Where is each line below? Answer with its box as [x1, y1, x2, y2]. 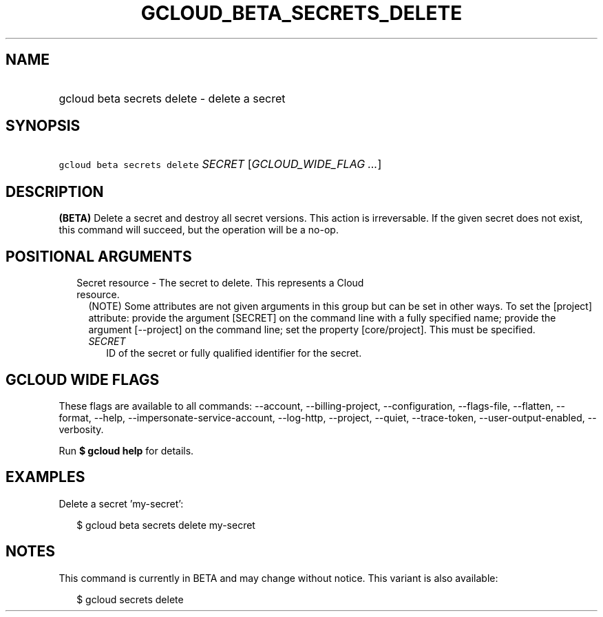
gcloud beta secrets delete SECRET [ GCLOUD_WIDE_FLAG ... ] [59, 157, 382, 171]
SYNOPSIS [6, 117, 81, 135]
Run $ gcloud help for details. [59, 444, 194, 457]
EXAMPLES [6, 468, 85, 486]
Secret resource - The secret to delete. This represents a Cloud [76, 277, 364, 289]
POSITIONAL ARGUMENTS [6, 247, 192, 265]
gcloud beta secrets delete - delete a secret [59, 91, 286, 105]
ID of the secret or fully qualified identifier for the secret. [106, 347, 362, 359]
